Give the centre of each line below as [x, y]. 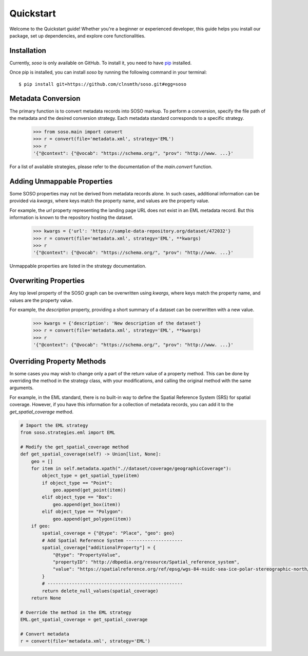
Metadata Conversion [45, 98]
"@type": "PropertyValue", [86, 555]
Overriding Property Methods [58, 361]
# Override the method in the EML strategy [76, 612]
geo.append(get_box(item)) [86, 504]
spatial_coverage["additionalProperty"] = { [99, 548]
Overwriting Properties [47, 281]
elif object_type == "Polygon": [82, 512]
